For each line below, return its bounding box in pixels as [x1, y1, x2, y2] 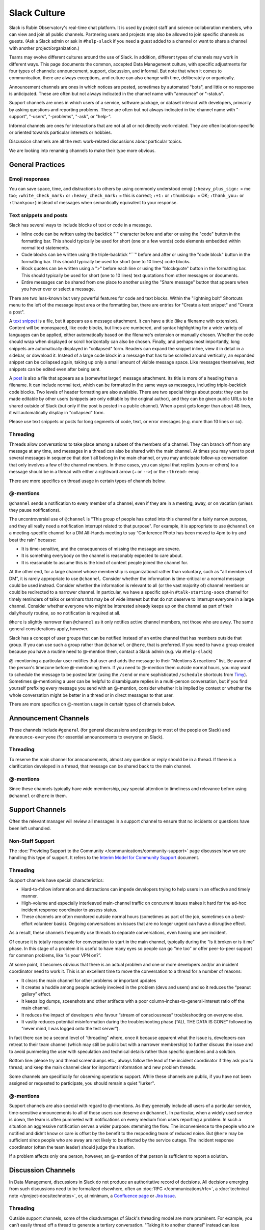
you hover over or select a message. [21, 286, 95, 292]
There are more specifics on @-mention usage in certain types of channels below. [9, 701, 175, 707]
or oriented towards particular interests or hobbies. [9, 129, 112, 135]
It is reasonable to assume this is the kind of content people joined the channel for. [21, 559, 188, 565]
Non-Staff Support [9, 837, 55, 844]
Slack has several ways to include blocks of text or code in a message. [9, 222, 152, 228]
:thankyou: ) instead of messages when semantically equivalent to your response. [9, 199, 178, 205]
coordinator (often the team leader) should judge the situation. [9, 1144, 135, 1150]
